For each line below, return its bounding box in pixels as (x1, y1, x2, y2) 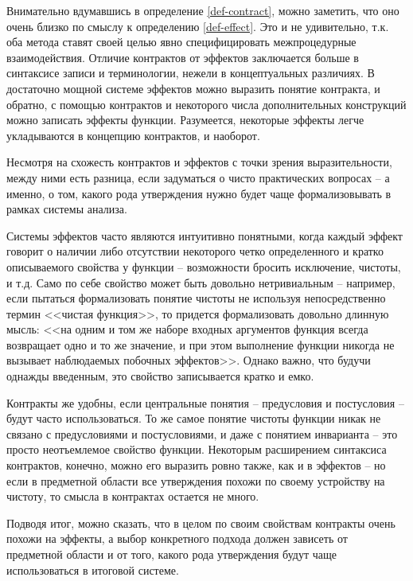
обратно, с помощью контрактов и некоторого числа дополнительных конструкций (6, 96, 407, 112)
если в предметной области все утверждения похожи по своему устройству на (6, 472, 385, 489)
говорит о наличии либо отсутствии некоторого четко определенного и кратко (6, 243, 384, 259)
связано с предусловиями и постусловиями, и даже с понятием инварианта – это (6, 425, 398, 442)
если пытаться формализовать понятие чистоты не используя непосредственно (6, 290, 386, 306)
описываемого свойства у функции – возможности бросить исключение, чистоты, (6, 258, 401, 275)
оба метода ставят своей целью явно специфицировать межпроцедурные (6, 33, 357, 50)
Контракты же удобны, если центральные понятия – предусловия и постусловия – (6, 394, 404, 411)
